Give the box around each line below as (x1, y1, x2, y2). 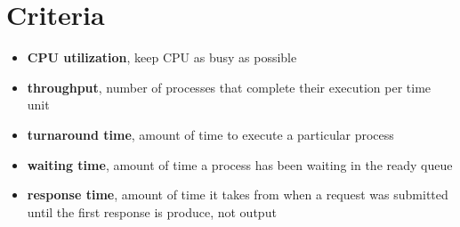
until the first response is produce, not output (27, 202, 277, 221)
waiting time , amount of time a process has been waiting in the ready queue (27, 155, 453, 174)
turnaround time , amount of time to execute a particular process (27, 125, 394, 143)
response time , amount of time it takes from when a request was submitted (27, 185, 448, 204)
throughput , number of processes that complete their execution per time (27, 77, 432, 96)
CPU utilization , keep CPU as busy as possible (27, 48, 297, 67)
